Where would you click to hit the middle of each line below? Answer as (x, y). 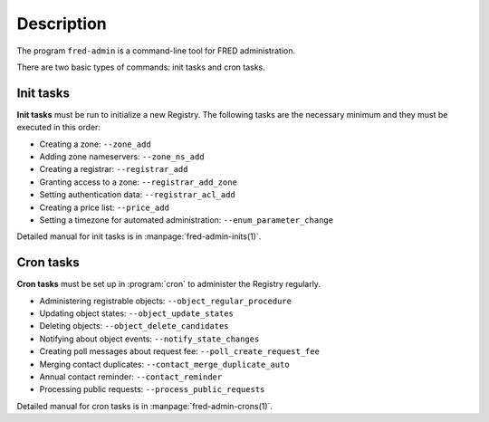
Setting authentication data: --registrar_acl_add (137, 195)
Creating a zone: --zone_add (95, 144)
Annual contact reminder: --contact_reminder (131, 377)
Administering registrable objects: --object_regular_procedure (165, 301)
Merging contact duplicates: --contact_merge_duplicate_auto (164, 364)
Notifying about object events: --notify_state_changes (149, 339)
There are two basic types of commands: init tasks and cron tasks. (141, 67)
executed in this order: (59, 128)
